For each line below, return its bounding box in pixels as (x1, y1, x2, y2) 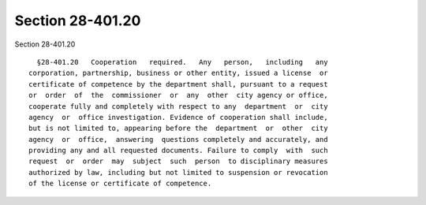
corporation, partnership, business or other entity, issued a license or (28, 69, 328, 78)
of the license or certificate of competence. (28, 179, 212, 188)
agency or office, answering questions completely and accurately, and (28, 135, 328, 143)
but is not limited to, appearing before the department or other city (28, 124, 328, 133)
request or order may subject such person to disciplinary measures (28, 157, 328, 166)
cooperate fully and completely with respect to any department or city (28, 102, 328, 110)
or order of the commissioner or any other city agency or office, (28, 91, 328, 100)
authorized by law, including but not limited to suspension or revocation (28, 168, 328, 177)
